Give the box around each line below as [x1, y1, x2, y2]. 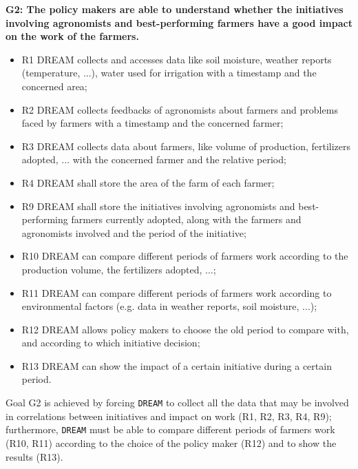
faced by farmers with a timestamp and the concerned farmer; [21, 116, 284, 130]
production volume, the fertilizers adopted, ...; [21, 262, 216, 276]
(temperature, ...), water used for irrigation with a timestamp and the [21, 65, 317, 80]
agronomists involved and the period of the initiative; [21, 225, 246, 240]
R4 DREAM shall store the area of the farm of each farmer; [21, 175, 275, 189]
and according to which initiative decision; [21, 335, 200, 350]
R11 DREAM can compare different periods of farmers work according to [21, 285, 332, 300]
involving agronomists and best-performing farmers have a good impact [6, 15, 352, 30]
